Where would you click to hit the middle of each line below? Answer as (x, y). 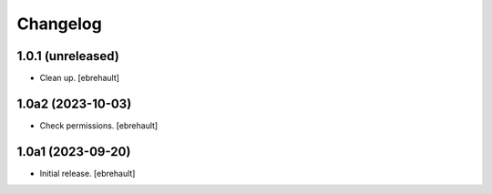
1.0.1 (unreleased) (68, 56)
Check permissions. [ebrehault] (99, 125)
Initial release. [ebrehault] (87, 173)
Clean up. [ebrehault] (80, 78)
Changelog (59, 24)
